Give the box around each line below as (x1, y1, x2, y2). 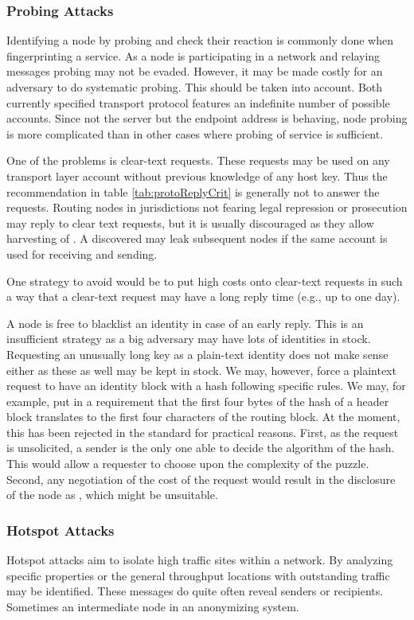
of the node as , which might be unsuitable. (6, 486, 218, 503)
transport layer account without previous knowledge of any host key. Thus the (6, 167, 388, 184)
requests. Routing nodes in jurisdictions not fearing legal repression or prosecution (6, 199, 408, 216)
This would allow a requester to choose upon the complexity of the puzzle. (6, 455, 369, 472)
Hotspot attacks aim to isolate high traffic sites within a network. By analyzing (6, 552, 393, 568)
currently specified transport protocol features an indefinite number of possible (6, 94, 390, 111)
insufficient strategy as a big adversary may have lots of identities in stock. (6, 330, 371, 347)
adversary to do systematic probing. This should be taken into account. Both (6, 79, 383, 95)
